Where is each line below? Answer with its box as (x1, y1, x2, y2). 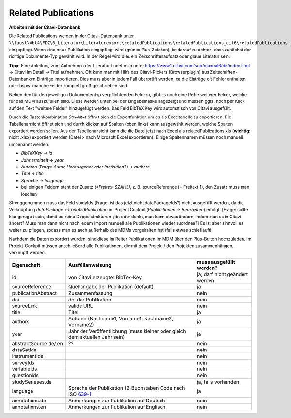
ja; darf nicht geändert (197, 271, 248, 278)
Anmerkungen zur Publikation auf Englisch (68, 403, 166, 410)
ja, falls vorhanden (197, 379, 240, 385)
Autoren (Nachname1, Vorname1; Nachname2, (68, 316, 174, 322)
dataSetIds (12, 347, 37, 353)
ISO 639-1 (68, 391, 92, 398)
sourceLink (12, 302, 37, 309)
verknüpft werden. (9, 250, 46, 255)
